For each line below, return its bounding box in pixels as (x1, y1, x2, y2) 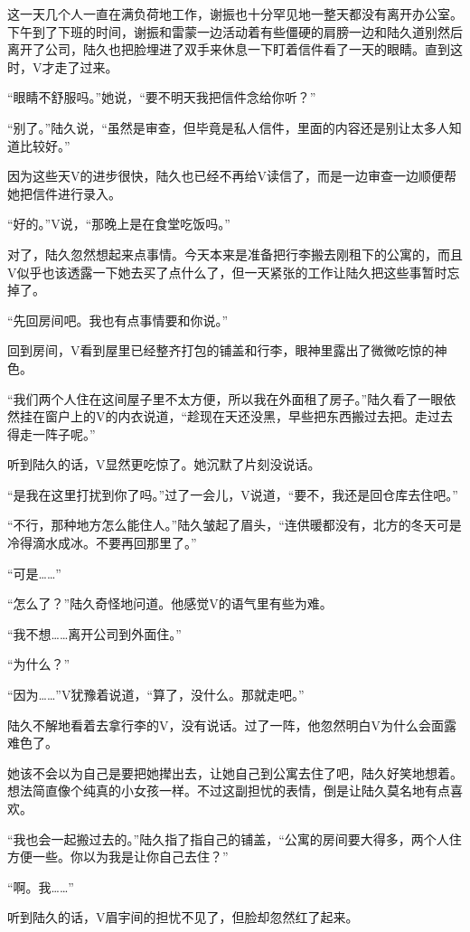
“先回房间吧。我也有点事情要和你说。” (7, 310, 229, 329)
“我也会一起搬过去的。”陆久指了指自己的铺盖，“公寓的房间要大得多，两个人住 (7, 829, 462, 848)
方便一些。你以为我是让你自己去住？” (7, 847, 229, 866)
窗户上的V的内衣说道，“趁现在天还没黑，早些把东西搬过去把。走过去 (44, 407, 454, 426)
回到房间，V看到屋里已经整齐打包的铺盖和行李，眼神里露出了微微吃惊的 (7, 341, 435, 360)
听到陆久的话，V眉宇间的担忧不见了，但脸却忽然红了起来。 (7, 908, 359, 927)
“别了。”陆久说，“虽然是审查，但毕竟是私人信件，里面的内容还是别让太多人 (7, 118, 449, 137)
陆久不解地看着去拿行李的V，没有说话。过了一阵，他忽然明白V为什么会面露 (7, 715, 456, 734)
